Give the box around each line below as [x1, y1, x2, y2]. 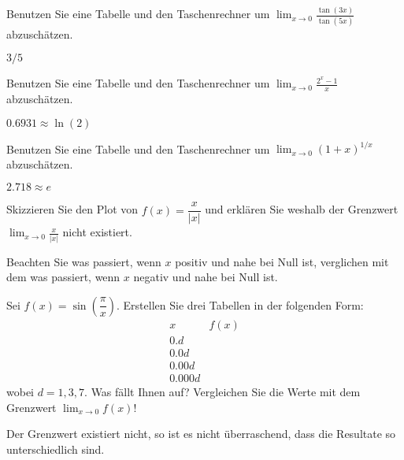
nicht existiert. [62, 224, 132, 240]
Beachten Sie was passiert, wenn [6, 253, 161, 269]
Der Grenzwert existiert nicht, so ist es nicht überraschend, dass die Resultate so [6, 425, 396, 442]
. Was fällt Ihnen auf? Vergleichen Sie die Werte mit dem [84, 384, 361, 400]
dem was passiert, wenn [6, 269, 120, 285]
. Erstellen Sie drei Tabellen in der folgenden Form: [117, 296, 364, 313]
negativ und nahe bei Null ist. [133, 269, 278, 285]
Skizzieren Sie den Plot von [6, 201, 139, 217]
